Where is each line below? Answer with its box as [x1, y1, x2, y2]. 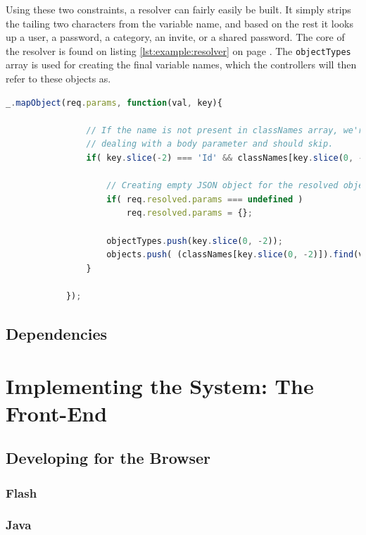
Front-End [6, 398, 108, 427]
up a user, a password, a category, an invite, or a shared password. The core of [6, 30, 345, 44]
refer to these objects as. [6, 71, 111, 86]
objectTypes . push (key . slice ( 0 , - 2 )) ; [106, 235, 283, 246]
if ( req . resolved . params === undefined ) [106, 194, 303, 204]
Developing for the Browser [6, 447, 211, 469]
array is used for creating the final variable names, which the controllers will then [6, 57, 357, 72]
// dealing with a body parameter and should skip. [86, 139, 334, 149]
